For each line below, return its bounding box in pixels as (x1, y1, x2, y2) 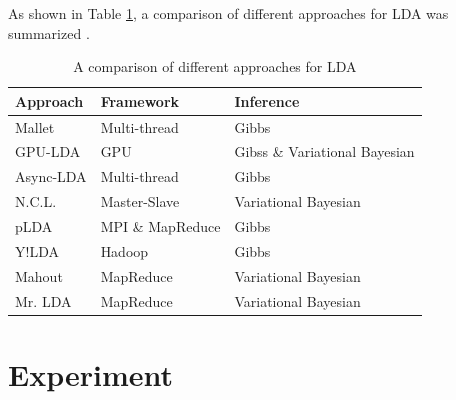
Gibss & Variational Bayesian (234, 141, 415, 162)
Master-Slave (100, 191, 180, 212)
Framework (100, 90, 180, 111)
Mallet (15, 116, 55, 137)
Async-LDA (15, 166, 87, 187)
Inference (234, 90, 300, 111)
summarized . (8, 22, 90, 43)
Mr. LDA (15, 290, 72, 311)
